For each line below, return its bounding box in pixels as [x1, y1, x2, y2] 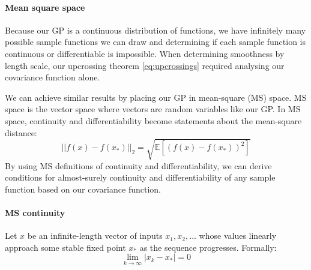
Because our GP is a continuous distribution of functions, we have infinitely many [5, 23, 306, 36]
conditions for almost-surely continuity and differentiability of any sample [5, 171, 276, 184]
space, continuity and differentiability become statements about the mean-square [5, 114, 302, 127]
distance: [5, 126, 37, 139]
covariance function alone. [5, 71, 100, 83]
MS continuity [5, 206, 65, 219]
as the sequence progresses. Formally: [139, 241, 277, 253]
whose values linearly [199, 229, 277, 242]
